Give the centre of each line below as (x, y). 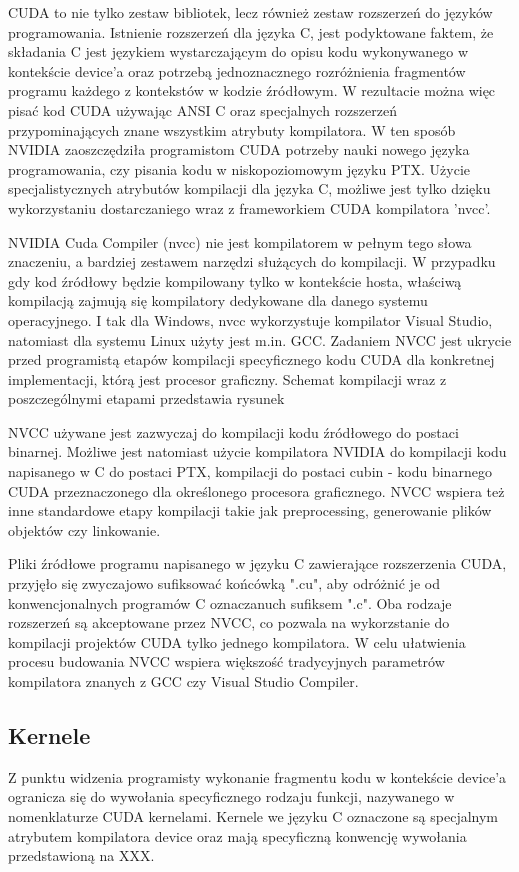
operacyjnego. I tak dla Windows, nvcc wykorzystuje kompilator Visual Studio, (250, 319)
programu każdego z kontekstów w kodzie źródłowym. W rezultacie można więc (252, 90)
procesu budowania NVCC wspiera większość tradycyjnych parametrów (226, 661)
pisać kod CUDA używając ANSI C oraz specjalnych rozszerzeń (202, 109)
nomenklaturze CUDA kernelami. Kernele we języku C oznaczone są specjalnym (253, 815)
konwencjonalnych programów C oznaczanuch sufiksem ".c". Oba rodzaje (230, 602)
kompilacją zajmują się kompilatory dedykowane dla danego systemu (218, 300)
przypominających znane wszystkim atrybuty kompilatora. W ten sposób (232, 129)
